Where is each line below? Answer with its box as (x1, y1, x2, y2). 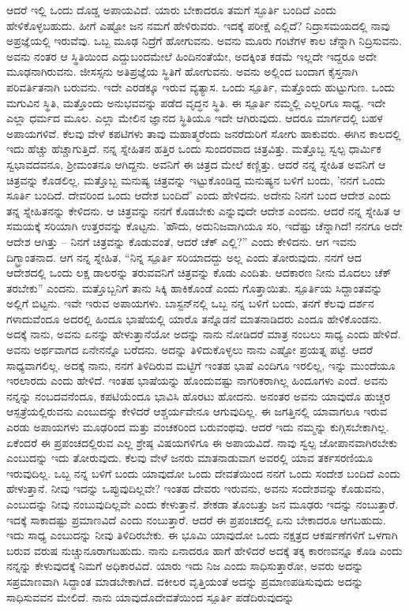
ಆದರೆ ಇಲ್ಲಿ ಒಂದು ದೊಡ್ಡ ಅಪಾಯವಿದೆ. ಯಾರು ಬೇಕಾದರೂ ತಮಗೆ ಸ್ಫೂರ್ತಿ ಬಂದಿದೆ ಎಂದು (6, 2, 336, 17)
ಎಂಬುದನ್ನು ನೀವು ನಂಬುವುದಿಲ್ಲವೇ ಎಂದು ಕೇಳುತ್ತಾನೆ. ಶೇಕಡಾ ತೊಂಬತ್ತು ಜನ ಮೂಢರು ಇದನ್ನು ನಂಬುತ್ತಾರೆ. (6, 496, 399, 512)
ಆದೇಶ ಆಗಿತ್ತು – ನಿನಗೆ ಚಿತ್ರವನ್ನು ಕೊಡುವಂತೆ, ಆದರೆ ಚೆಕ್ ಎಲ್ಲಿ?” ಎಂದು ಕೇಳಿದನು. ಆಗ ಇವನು (6, 233, 357, 249)
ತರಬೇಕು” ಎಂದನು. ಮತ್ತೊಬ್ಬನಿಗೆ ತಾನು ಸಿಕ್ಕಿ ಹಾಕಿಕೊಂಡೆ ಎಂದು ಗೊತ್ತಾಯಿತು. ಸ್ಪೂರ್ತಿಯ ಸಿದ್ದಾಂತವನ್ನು (6, 279, 383, 296)
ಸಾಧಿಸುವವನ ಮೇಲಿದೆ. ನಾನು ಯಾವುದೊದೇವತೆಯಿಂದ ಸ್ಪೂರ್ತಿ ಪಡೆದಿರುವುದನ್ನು (6, 588, 295, 605)
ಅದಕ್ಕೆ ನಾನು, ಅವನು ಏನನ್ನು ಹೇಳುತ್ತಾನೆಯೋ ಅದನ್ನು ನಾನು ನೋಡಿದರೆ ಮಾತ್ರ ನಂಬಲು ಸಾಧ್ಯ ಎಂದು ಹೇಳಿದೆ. (6, 326, 401, 342)
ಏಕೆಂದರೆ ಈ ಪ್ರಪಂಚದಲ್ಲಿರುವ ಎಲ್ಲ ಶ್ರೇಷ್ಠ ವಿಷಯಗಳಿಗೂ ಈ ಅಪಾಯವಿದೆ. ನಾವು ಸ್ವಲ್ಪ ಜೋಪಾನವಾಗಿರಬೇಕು (6, 434, 398, 450)
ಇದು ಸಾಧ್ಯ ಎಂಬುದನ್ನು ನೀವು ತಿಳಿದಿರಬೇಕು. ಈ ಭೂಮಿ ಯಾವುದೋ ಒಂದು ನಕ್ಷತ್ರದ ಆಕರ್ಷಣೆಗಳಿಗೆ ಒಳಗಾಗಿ (6, 527, 398, 543)
